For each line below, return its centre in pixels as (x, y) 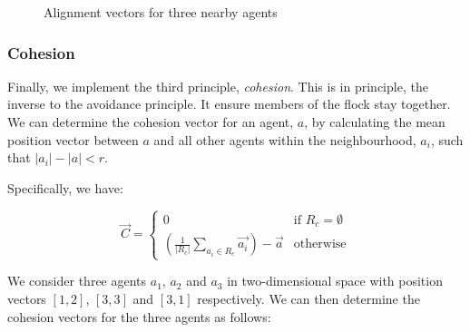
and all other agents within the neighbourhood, (285, 139)
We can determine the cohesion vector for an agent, (151, 122)
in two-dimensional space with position (335, 281)
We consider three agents (77, 281)
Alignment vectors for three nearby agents (161, 12)
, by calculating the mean (375, 122)
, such (447, 139)
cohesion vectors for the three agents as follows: (139, 316)
